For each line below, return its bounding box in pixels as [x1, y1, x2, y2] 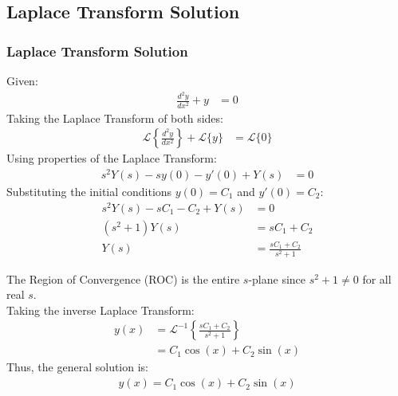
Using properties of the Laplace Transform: [6, 150, 217, 167]
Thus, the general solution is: [6, 359, 148, 375]
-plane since [248, 270, 306, 287]
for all [362, 270, 392, 287]
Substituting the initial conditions [6, 182, 172, 199]
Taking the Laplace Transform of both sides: [6, 109, 223, 126]
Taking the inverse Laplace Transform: [6, 301, 195, 318]
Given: [6, 73, 38, 88]
